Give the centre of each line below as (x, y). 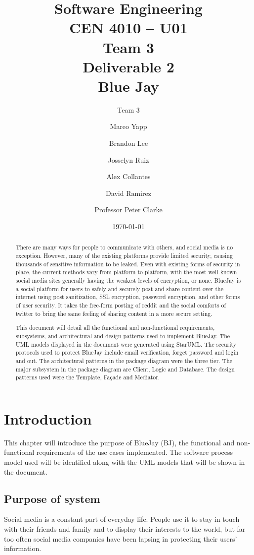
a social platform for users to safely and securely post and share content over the (119, 288)
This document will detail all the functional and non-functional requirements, (115, 328)
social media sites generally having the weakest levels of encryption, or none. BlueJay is (128, 280)
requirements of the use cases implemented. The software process (135, 452)
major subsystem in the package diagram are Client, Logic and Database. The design (125, 369)
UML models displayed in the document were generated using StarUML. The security (126, 344)
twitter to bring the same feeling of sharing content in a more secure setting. (114, 313)
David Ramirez (128, 193)
